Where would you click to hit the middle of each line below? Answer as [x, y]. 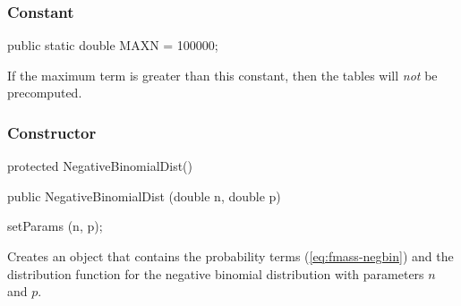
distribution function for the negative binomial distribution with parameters [216, 273]
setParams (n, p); [55, 226]
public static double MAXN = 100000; [113, 45]
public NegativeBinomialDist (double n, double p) [144, 195]
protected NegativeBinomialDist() [100, 166]
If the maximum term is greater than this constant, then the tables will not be [222, 75]
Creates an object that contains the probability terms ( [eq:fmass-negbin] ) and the [230, 256]
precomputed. [45, 93]
